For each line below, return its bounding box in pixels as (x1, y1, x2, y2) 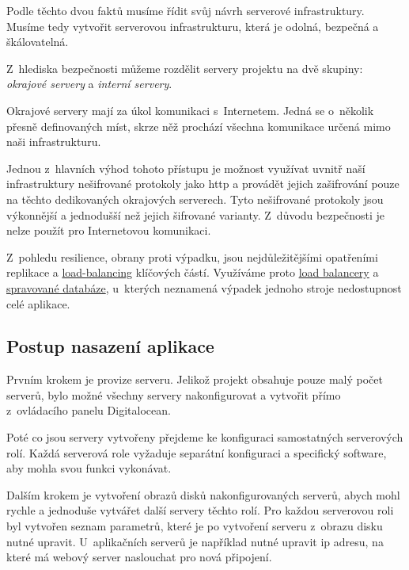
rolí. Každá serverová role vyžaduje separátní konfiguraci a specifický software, (6, 444, 387, 461)
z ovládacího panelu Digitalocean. (6, 402, 171, 419)
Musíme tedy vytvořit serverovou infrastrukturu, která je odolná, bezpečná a (6, 17, 379, 34)
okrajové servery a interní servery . (6, 75, 172, 92)
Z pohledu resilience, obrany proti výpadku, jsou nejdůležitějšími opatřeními (6, 248, 378, 265)
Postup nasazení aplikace (6, 334, 214, 358)
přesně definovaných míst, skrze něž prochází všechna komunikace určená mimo (6, 117, 391, 134)
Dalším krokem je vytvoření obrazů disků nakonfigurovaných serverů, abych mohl (6, 486, 400, 503)
